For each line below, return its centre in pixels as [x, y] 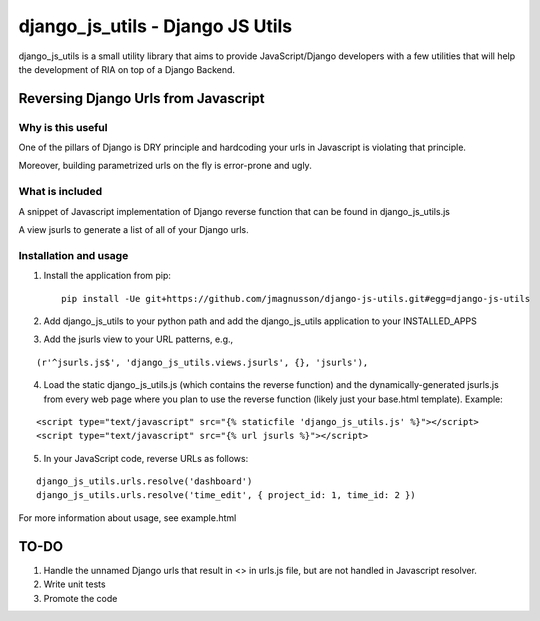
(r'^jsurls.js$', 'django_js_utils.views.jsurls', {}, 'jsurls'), [202, 362]
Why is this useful [63, 127]
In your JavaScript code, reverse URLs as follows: [146, 458]
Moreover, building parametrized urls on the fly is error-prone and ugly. [165, 166]
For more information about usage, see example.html [127, 517]
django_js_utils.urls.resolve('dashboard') [144, 481]
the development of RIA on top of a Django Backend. [126, 69]
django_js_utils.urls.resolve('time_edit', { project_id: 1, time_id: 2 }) [226, 495]
